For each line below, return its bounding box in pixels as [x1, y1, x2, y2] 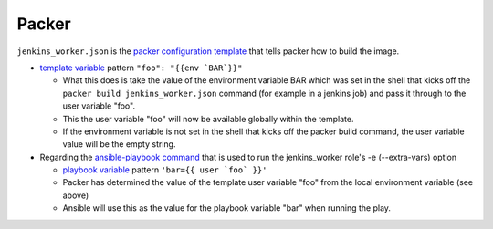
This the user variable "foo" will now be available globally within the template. [62, 113, 355, 124]
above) [62, 190, 89, 201]
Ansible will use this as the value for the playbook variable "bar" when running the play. [62, 203, 392, 213]
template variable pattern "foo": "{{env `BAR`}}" [39, 62, 243, 73]
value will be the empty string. [62, 139, 176, 150]
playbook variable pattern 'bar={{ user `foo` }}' [62, 164, 267, 175]
